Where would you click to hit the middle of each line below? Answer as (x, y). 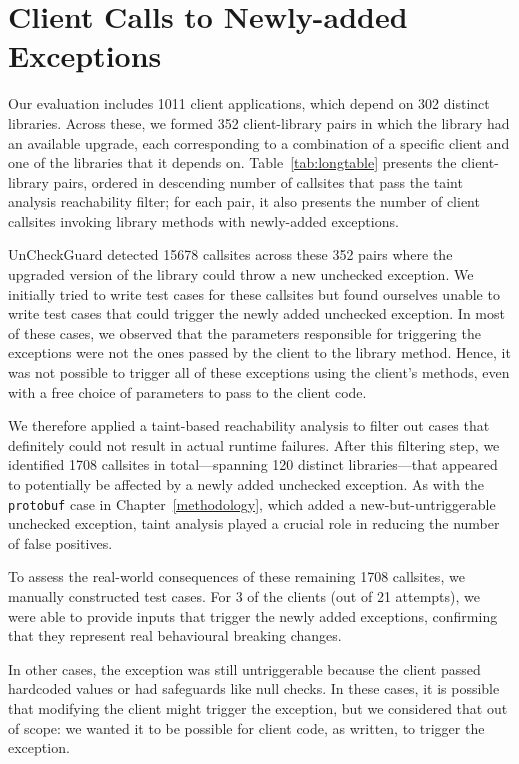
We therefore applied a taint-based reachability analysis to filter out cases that (249, 425)
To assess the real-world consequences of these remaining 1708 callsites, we (236, 576)
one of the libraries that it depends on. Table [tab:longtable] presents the (232, 162)
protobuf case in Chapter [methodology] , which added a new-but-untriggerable (252, 503)
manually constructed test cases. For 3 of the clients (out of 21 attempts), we (244, 596)
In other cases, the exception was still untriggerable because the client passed (244, 668)
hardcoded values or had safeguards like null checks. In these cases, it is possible (254, 688)
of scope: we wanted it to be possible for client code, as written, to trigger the (246, 727)
